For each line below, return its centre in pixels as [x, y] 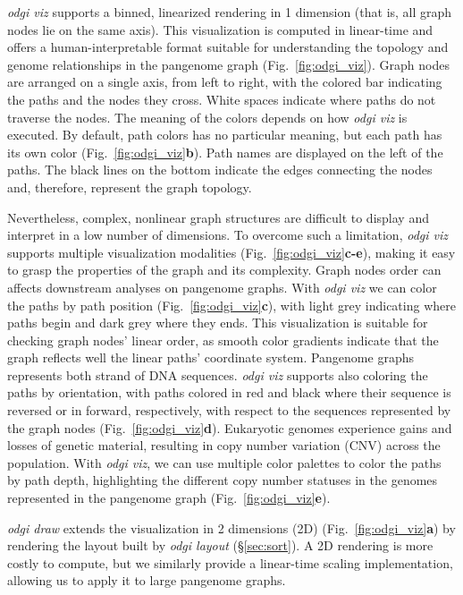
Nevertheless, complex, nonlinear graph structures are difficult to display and [218, 217]
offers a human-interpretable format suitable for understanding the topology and [228, 47]
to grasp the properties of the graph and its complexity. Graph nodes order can [224, 270]
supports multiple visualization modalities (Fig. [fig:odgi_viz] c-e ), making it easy [231, 252]
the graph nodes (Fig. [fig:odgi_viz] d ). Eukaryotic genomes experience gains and [230, 427]
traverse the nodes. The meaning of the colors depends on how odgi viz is [207, 117]
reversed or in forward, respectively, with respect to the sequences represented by [229, 410]
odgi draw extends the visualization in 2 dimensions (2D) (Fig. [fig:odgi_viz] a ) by [231, 527]
